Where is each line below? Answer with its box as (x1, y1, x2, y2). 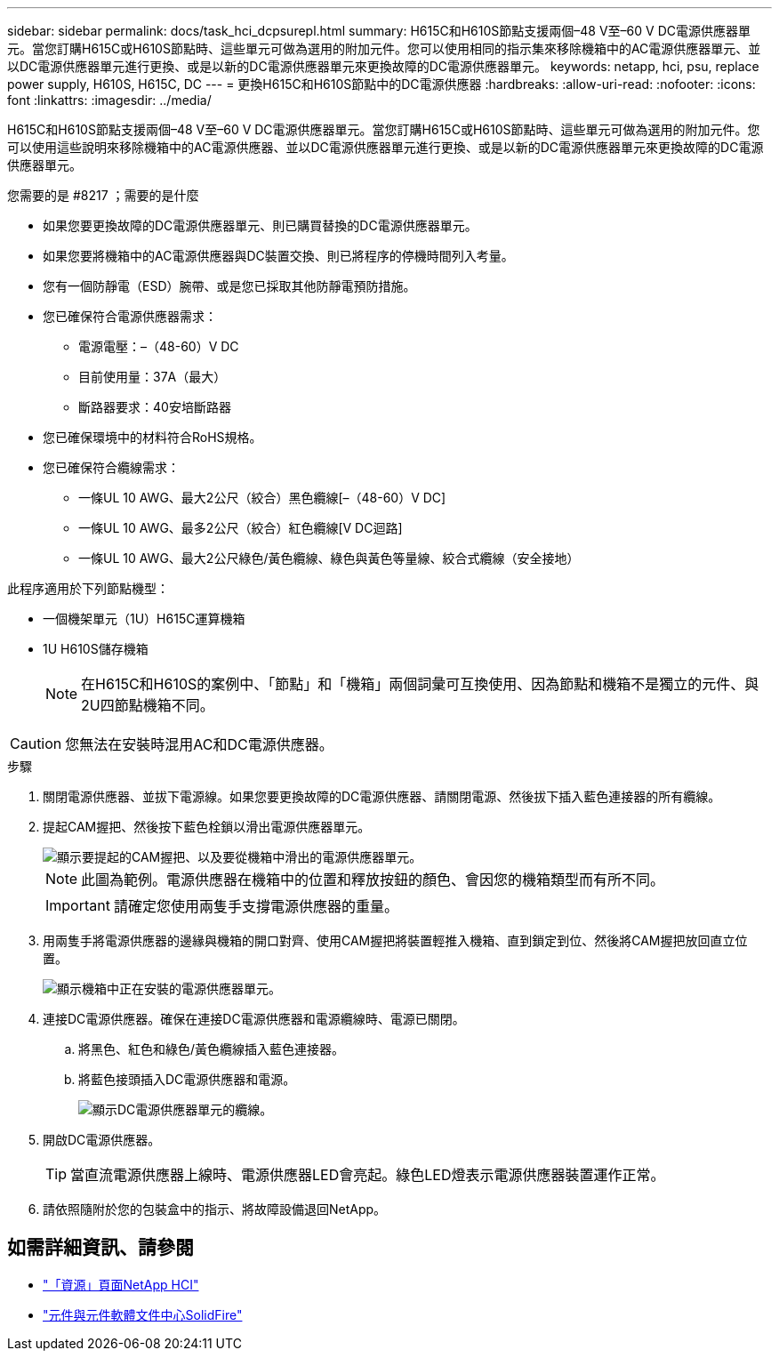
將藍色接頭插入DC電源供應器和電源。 (78, 1072, 296, 1087)
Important (45, 896, 110, 914)
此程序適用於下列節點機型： (7, 581, 169, 596)
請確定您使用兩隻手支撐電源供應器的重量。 (113, 897, 398, 915)
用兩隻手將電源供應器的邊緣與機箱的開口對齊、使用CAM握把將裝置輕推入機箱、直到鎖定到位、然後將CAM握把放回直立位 (43, 933, 748, 948)
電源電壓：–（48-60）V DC (78, 339, 239, 354)
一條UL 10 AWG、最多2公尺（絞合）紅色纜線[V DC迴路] (78, 520, 403, 535)
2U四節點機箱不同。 (81, 696, 214, 714)
